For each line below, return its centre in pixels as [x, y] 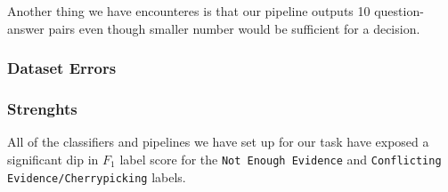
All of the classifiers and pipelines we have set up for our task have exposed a [218, 142]
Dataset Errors [62, 68]
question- [399, 11]
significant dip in [53, 159]
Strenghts [42, 108]
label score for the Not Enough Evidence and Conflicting [281, 159]
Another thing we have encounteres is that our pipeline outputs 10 [189, 11]
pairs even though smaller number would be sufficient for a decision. [234, 28]
